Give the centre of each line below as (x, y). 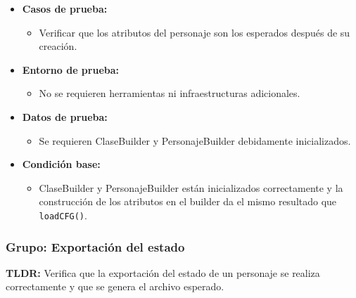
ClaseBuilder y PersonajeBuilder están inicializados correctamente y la (191, 187)
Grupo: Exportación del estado (95, 246)
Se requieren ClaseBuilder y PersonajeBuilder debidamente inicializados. (195, 140)
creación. (58, 46)
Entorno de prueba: (71, 69)
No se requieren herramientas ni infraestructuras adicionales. (170, 93)
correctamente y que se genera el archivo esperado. (115, 286)
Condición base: (61, 164)
